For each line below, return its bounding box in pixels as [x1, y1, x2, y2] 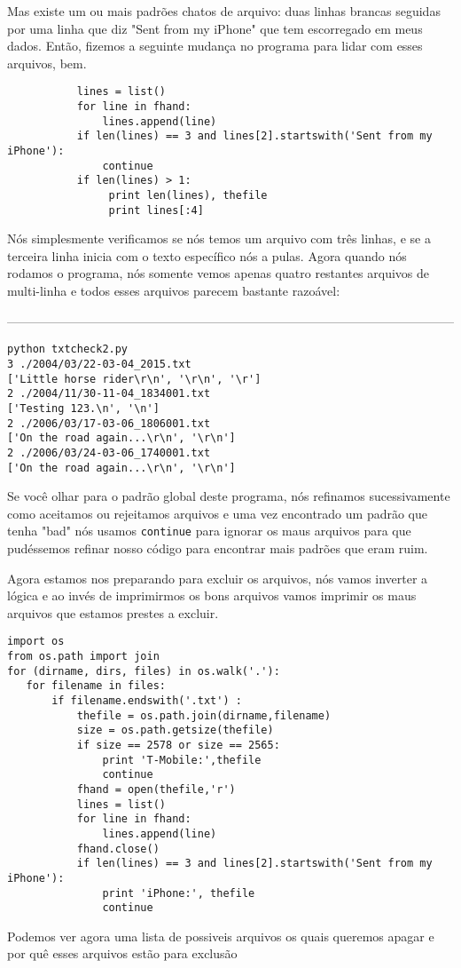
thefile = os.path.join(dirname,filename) [76, 709, 332, 722]
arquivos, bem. [7, 53, 87, 72]
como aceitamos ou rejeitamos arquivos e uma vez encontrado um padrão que [7, 504, 427, 522]
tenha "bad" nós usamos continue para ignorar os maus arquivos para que [7, 521, 411, 540]
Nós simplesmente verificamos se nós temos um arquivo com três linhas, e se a [7, 229, 431, 248]
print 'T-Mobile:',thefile [102, 753, 262, 766]
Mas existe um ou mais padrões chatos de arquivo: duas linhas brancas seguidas [7, 2, 441, 20]
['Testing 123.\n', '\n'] [7, 401, 160, 415]
